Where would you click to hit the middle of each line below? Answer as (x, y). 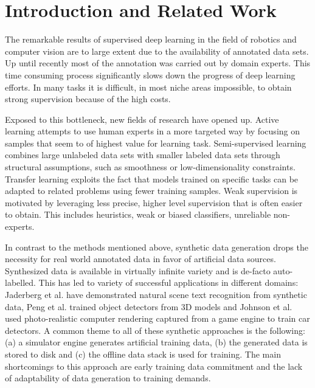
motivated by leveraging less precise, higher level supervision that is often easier (154, 202)
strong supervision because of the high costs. (88, 99)
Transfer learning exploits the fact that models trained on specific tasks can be (152, 178)
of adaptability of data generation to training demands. (108, 378)
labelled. (20, 282)
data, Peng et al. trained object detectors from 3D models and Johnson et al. (149, 306)
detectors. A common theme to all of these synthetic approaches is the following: (155, 330)
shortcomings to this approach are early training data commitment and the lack (154, 366)
